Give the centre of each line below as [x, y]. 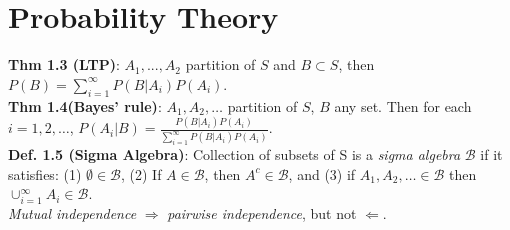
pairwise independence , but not [262, 213]
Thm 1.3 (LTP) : [64, 64]
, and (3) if [322, 173]
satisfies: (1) [45, 173]
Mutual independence [72, 213]
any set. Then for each [403, 105]
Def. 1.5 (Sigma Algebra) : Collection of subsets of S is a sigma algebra [234, 154]
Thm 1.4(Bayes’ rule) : [85, 105]
